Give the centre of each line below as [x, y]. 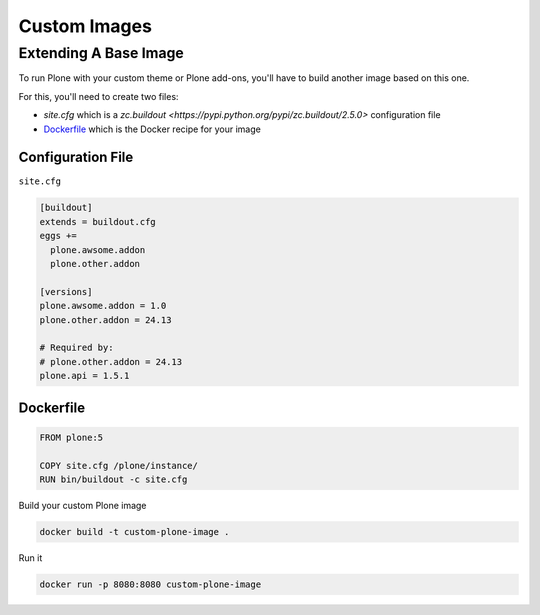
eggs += [58, 236]
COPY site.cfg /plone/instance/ [119, 465]
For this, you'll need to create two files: [98, 96]
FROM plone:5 [71, 437]
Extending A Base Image [101, 53]
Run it [30, 557]
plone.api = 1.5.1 [84, 376]
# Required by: [76, 348]
